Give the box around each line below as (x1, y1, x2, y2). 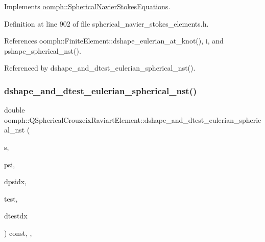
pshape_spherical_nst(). (4, 45, 81, 56)
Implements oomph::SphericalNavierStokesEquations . (4, 1, 171, 11)
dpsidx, (4, 176, 27, 187)
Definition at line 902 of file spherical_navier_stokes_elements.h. (4, 18, 209, 29)
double (4, 104, 25, 115)
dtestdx (4, 210, 28, 221)
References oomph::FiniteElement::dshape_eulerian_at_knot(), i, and (4, 35, 224, 46)
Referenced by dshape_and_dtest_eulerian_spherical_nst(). (4, 62, 196, 73)
